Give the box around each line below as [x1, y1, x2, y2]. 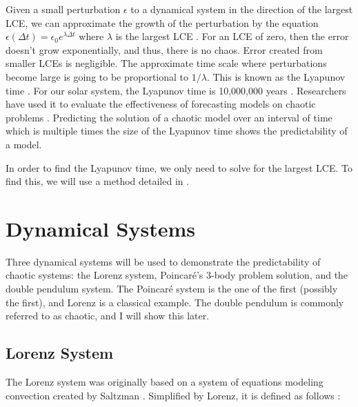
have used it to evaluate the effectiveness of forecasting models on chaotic [6, 97, 316, 111]
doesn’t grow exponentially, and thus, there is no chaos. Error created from [6, 42, 323, 57]
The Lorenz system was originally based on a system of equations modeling [6, 375, 324, 389]
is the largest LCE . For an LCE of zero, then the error [115, 29, 349, 43]
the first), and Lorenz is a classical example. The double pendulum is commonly [6, 295, 344, 309]
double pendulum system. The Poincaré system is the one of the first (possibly [6, 281, 338, 296]
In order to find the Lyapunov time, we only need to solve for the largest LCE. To [6, 160, 352, 175]
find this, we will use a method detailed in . [6, 174, 190, 188]
